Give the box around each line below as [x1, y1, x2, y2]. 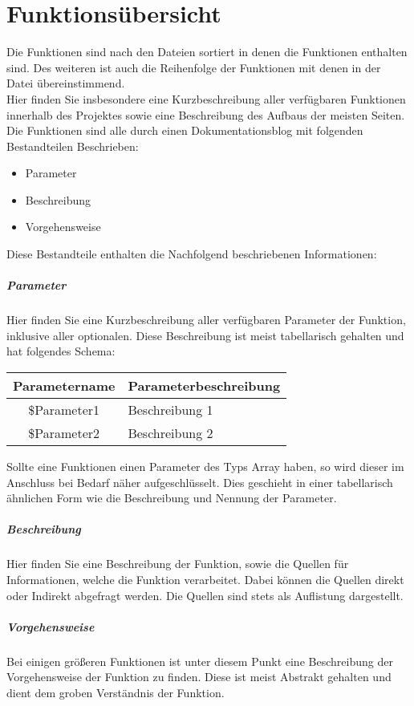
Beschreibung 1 [128, 400, 213, 419]
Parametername [13, 376, 116, 395]
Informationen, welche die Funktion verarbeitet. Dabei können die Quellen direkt [6, 570, 404, 587]
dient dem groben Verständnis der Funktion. [6, 684, 225, 700]
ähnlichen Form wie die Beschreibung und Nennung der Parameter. [6, 489, 337, 506]
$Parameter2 [28, 424, 100, 442]
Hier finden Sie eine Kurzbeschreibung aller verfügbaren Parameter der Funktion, [6, 311, 406, 328]
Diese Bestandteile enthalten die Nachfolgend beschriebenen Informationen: [6, 245, 377, 262]
